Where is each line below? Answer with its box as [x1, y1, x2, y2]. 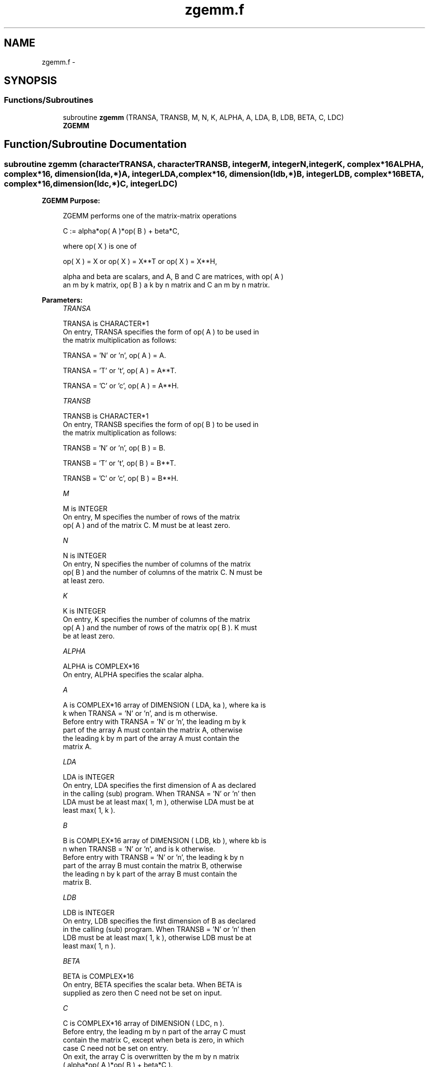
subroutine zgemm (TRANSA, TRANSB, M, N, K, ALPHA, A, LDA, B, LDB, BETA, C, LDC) [63, 113, 344, 121]
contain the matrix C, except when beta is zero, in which [63, 1036, 244, 1044]
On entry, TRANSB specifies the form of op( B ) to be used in [63, 420, 259, 429]
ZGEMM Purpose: [42, 196, 100, 205]
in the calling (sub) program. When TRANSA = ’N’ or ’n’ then [63, 789, 256, 798]
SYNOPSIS [4, 74, 57, 87]
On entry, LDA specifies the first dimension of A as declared [63, 781, 256, 790]
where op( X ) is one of [63, 242, 137, 251]
